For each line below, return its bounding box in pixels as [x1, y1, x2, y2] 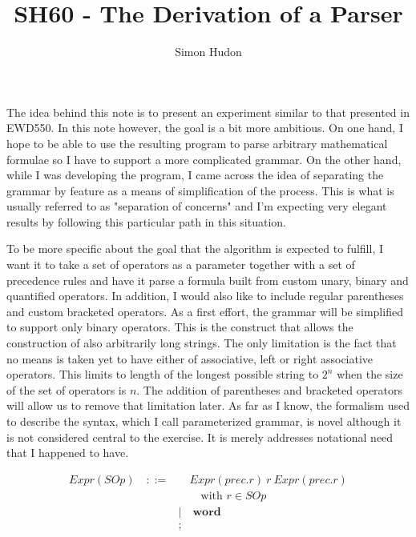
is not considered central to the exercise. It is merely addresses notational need [6, 428, 394, 445]
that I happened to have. [6, 444, 129, 461]
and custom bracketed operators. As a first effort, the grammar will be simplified [6, 303, 403, 319]
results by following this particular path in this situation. [6, 213, 287, 230]
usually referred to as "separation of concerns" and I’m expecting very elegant [6, 198, 387, 214]
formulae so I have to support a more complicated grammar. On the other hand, [6, 150, 402, 167]
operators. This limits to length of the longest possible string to [6, 366, 319, 383]
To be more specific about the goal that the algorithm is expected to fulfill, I [6, 240, 384, 257]
